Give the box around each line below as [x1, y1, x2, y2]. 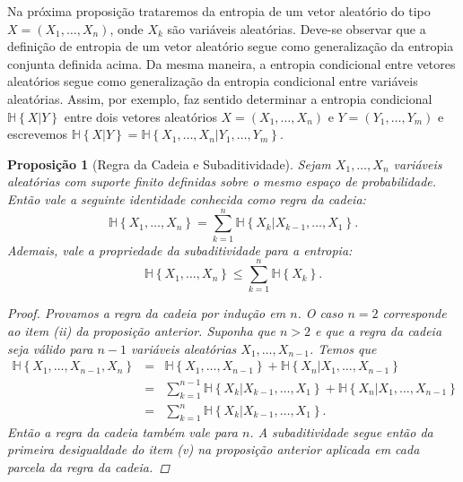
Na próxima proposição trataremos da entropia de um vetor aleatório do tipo [7, 2, 431, 20]
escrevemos [7, 125, 68, 143]
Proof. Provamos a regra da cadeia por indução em [7, 304, 286, 323]
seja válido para [7, 339, 93, 357]
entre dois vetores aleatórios [64, 107, 217, 125]
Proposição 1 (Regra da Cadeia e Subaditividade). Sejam [7, 154, 331, 173]
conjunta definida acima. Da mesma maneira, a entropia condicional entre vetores [7, 54, 456, 73]
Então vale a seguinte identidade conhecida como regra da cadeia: [7, 189, 366, 208]
